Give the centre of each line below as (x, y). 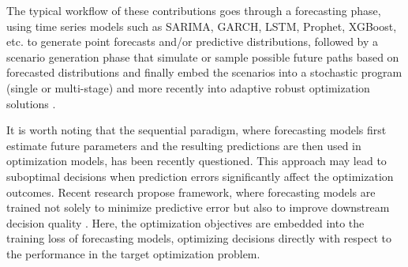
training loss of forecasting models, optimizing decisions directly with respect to (199, 238)
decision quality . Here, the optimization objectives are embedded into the (185, 222)
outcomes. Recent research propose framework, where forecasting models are (191, 192)
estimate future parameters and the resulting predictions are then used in (184, 145)
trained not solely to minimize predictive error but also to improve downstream (198, 207)
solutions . (31, 103)
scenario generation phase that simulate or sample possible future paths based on (203, 56)
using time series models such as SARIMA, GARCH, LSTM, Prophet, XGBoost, (202, 26)
